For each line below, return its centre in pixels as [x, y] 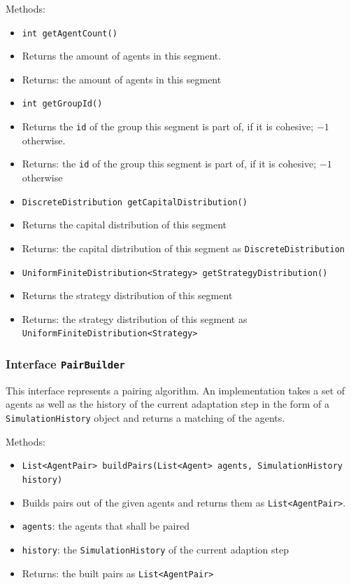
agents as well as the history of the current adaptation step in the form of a [167, 404]
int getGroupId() [62, 104]
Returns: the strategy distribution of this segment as [135, 318]
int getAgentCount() [70, 33]
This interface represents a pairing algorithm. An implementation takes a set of [175, 390]
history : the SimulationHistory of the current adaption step [156, 549]
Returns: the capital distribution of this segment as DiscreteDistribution [183, 248]
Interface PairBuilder [65, 363]
